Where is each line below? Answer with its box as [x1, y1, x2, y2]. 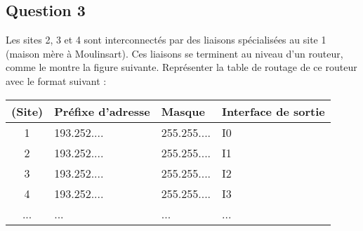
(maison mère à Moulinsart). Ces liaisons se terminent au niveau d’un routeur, [6, 46, 343, 60]
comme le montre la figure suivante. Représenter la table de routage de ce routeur [6, 60, 357, 74]
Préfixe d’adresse [54, 103, 150, 119]
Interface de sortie [222, 103, 325, 119]
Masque [161, 103, 205, 119]
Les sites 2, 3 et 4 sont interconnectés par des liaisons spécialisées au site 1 [6, 32, 326, 47]
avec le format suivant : [6, 73, 107, 88]
